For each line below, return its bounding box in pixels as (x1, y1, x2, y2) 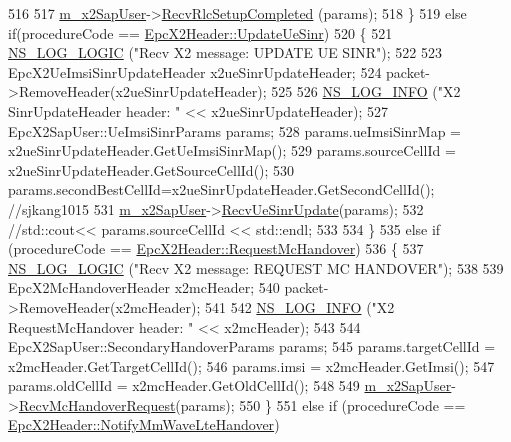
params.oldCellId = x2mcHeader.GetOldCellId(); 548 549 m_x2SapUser (8, 375, 452, 396)
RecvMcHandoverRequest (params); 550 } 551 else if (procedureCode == (18, 394, 466, 415)
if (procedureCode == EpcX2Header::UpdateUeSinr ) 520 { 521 (8, 22, 393, 43)
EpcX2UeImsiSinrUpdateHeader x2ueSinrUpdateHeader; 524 (8, 61, 382, 82)
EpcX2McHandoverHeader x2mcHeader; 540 (8, 277, 280, 298)
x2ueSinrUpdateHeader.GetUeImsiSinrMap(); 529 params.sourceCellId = (8, 140, 456, 161)
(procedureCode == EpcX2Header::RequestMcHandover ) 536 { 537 (8, 238, 424, 259)
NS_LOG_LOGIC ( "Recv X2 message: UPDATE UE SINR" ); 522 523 (8, 42, 442, 63)
